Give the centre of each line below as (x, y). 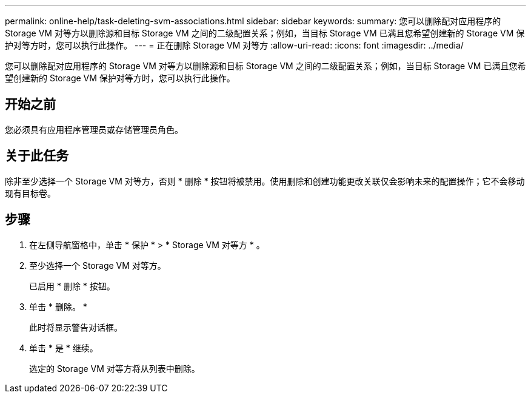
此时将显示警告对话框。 (76, 327)
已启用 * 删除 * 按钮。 (72, 286)
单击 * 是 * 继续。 (64, 348)
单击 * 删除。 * (58, 306)
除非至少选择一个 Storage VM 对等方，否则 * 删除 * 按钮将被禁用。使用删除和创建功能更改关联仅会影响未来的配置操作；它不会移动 (265, 181)
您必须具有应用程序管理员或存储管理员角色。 (94, 129)
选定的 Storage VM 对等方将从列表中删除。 (115, 368)
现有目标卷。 (30, 193)
